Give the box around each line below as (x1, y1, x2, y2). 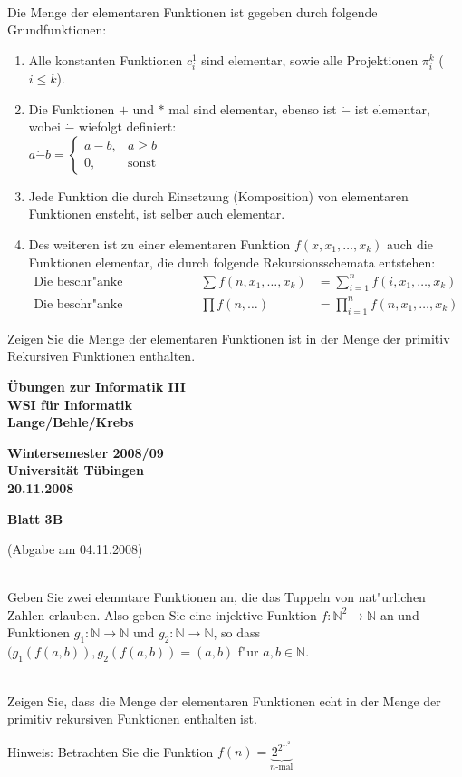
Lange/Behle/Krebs (7, 413, 134, 432)
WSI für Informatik (7, 394, 133, 413)
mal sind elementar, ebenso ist (168, 99, 337, 118)
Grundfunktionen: (7, 20, 107, 39)
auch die (386, 234, 433, 253)
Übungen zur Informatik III (7, 376, 186, 395)
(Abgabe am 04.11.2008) (7, 539, 143, 558)
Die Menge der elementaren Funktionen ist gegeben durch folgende (7, 2, 378, 21)
